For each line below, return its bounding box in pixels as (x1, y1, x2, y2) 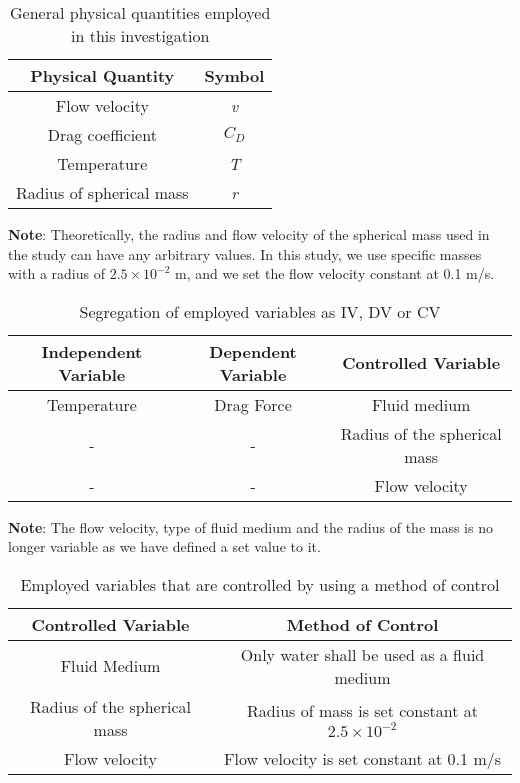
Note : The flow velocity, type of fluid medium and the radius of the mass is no (8, 516, 493, 537)
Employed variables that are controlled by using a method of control (20, 572, 500, 596)
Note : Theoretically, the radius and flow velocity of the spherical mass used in (8, 224, 490, 244)
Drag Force (214, 392, 292, 416)
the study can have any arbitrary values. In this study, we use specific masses (8, 243, 482, 264)
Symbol (204, 64, 265, 87)
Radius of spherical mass (16, 181, 189, 204)
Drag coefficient (47, 123, 157, 146)
